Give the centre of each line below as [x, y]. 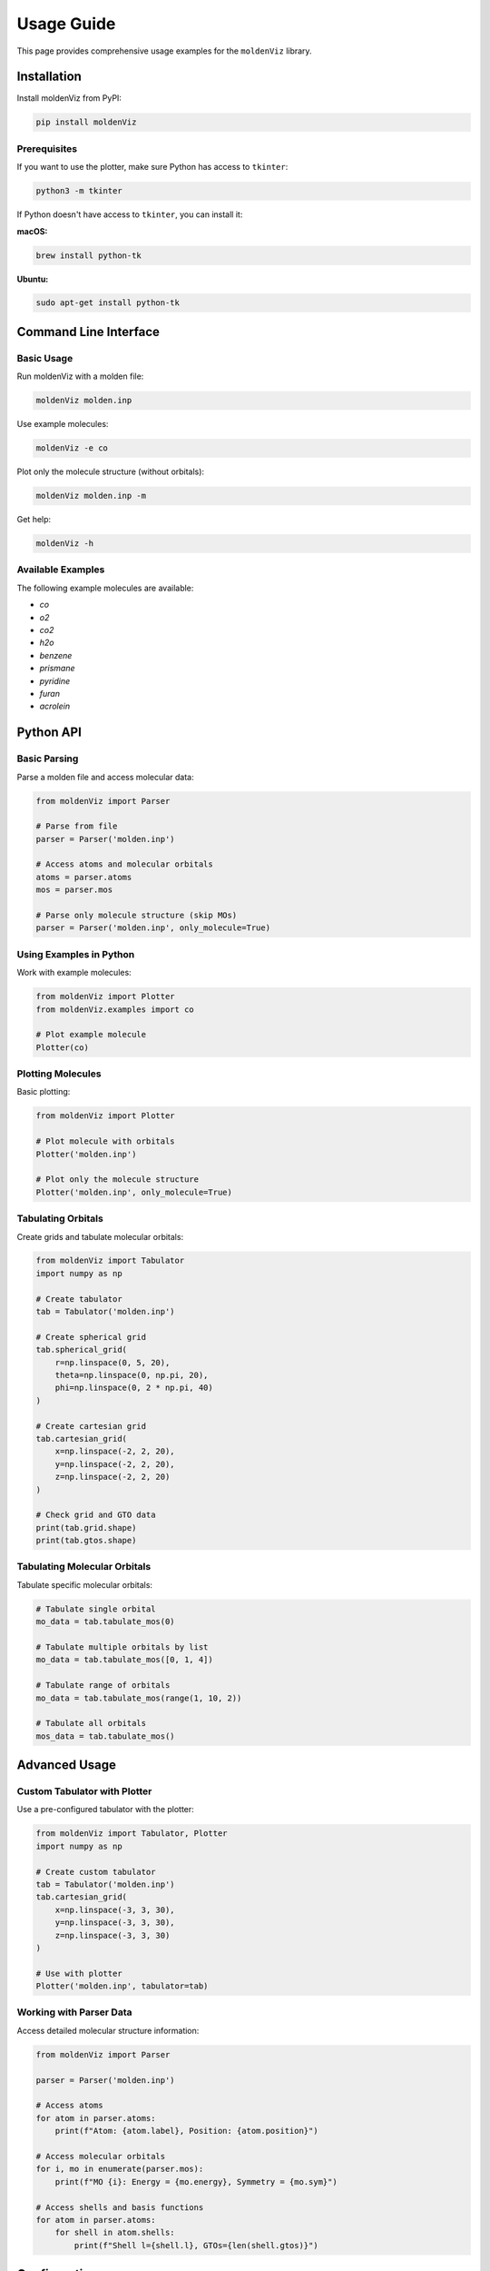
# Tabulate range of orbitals [103, 1686]
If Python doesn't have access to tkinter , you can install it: [130, 214]
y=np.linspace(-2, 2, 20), [115, 1464]
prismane [57, 669]
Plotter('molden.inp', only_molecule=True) [134, 1192]
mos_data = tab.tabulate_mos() [106, 1736]
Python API [49, 733]
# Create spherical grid [91, 1337]
